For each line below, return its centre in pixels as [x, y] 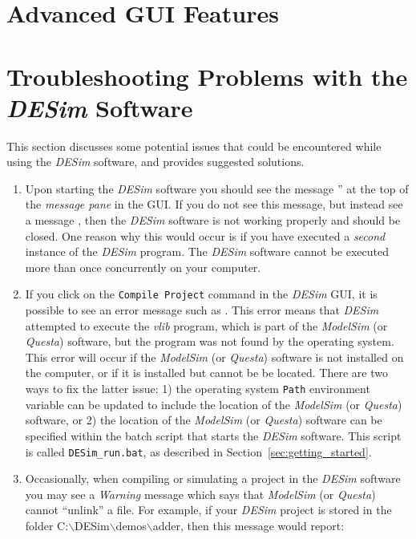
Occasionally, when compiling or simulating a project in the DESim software [213, 478]
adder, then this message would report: [248, 525]
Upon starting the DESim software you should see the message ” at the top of [217, 188]
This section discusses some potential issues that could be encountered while [194, 146]
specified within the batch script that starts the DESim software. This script [213, 435]
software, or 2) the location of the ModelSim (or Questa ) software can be [204, 420]
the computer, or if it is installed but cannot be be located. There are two [206, 373]
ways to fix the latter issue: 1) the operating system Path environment [198, 389]
